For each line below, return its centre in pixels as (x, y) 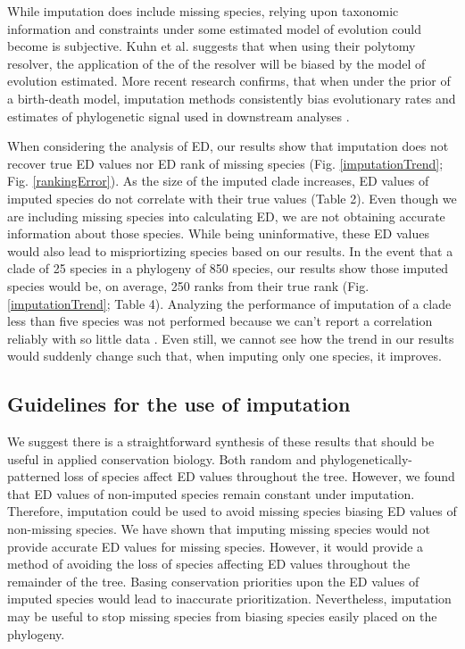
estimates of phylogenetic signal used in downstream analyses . (179, 116)
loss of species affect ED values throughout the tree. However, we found (259, 476)
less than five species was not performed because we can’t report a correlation (220, 321)
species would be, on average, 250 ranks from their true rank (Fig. (188, 285)
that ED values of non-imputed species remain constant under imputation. (211, 493)
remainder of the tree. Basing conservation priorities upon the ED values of (213, 581)
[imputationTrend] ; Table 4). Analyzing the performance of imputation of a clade (229, 303)
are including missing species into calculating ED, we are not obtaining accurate (226, 216)
